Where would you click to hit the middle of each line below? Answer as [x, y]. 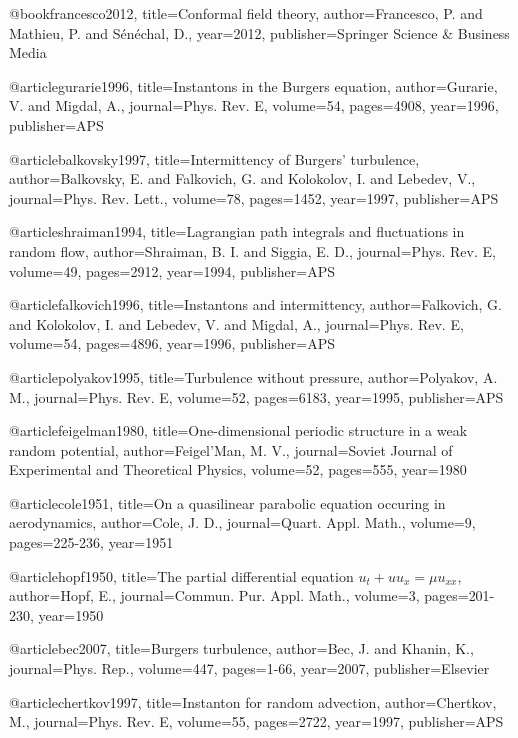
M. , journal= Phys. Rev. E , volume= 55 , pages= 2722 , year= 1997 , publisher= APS [256, 721]
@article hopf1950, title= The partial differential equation [181, 575]
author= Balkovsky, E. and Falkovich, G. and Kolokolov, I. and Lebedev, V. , [242, 178]
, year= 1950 [67, 614]
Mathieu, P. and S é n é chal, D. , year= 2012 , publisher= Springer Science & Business [259, 32]
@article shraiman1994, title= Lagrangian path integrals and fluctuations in [237, 231]
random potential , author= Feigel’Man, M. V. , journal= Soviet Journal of [231, 449]
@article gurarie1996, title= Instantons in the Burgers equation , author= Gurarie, [253, 85]
